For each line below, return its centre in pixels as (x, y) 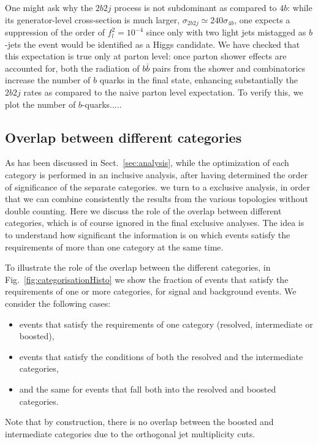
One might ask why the (49, 7)
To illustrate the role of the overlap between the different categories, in (138, 267)
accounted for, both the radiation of (72, 68)
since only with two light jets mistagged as (226, 32)
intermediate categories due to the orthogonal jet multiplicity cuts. (130, 433)
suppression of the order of (55, 32)
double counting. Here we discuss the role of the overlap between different (143, 210)
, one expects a (262, 19)
